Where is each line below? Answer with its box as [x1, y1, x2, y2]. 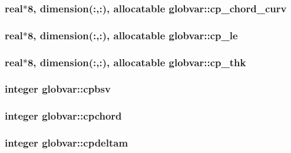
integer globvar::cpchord [5, 108, 122, 123]
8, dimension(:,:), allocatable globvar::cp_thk [27, 55, 246, 69]
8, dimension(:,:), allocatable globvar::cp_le [27, 28, 238, 42]
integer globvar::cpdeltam [5, 135, 128, 150]
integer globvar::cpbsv [5, 81, 111, 96]
